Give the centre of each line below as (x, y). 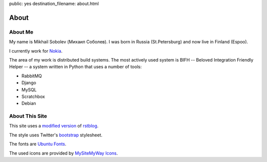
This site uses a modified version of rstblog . (54, 126)
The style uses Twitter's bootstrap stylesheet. (56, 135)
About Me (21, 32)
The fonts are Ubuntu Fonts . (38, 144)
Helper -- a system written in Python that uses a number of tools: (75, 67)
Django (29, 83)
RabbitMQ (32, 76)
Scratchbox (33, 97)
